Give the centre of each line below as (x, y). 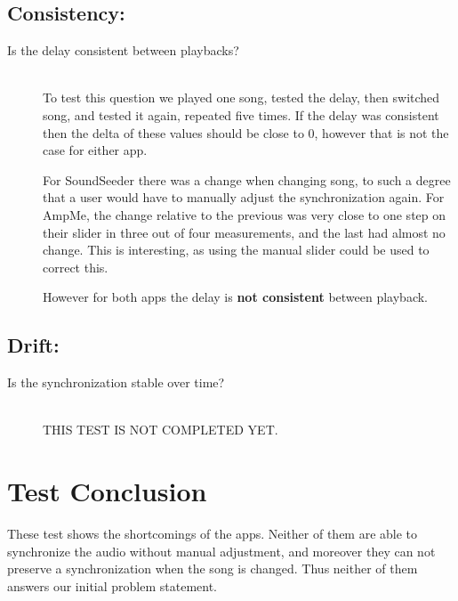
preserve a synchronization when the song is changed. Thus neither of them (213, 569)
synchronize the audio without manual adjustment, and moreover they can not (221, 551)
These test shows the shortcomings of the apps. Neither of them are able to (213, 534)
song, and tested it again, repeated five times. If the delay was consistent (241, 114)
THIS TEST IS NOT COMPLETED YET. (161, 430)
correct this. (76, 267)
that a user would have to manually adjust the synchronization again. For (244, 197)
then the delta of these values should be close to (173, 132)
